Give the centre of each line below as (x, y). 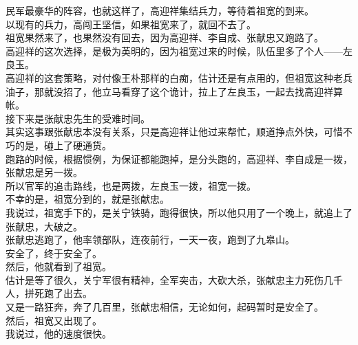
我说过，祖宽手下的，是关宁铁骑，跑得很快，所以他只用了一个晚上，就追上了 (179, 212)
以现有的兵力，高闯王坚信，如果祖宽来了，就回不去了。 (131, 24)
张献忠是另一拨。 (44, 172)
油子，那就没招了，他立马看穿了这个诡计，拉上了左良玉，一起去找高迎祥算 (174, 91)
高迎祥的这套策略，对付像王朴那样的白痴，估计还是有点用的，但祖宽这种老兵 (179, 77)
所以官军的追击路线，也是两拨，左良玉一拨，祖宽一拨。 (131, 185)
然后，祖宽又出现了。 (54, 320)
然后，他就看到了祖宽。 (59, 266)
